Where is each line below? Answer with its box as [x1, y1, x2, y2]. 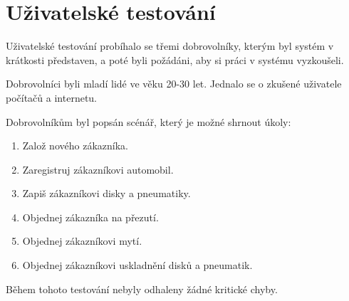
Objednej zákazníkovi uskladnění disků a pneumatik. [22, 258, 253, 273]
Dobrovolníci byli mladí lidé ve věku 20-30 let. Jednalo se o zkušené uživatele [6, 76, 342, 91]
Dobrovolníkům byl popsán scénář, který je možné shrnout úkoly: [6, 114, 291, 129]
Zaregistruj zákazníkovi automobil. [22, 162, 174, 176]
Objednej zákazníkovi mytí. [22, 233, 142, 248]
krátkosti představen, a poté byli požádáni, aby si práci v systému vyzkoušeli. [6, 52, 344, 67]
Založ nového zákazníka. [22, 138, 128, 153]
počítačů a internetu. [6, 90, 98, 105]
